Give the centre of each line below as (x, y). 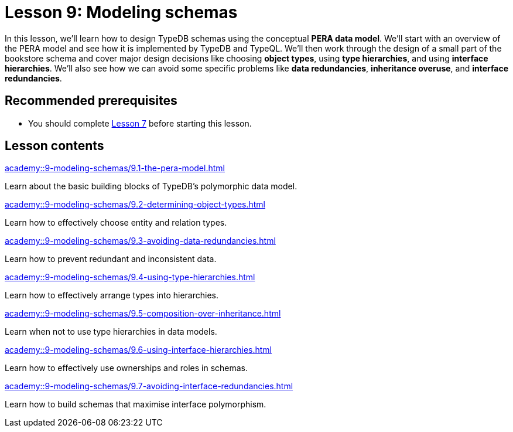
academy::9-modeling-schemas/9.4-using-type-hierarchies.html (130, 277)
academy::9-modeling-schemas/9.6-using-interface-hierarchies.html (138, 350)
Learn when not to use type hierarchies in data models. (111, 332)
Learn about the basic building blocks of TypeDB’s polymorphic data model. (151, 186)
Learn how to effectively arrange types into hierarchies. (112, 295)
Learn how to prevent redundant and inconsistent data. (111, 259)
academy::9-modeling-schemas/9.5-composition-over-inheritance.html (143, 314)
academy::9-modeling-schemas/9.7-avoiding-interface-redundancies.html (149, 386)
